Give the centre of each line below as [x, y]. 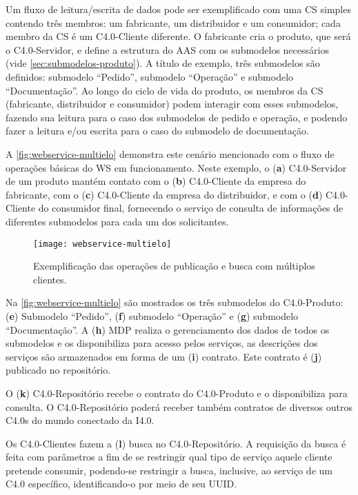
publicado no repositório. [58, 370]
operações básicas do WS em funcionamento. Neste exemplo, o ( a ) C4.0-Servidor [176, 167]
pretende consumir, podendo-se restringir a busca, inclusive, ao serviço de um [169, 470]
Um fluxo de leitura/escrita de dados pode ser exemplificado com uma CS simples [178, 9]
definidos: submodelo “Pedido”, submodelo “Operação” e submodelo [150, 76]
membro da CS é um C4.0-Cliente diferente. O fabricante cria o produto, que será [178, 36]
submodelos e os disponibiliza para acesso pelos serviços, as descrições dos [162, 343]
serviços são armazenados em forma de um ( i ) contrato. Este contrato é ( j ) [164, 356]
